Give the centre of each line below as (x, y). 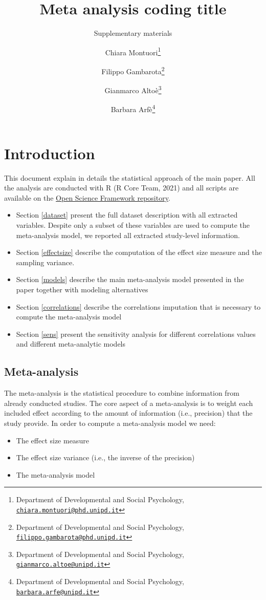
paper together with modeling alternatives (82, 289)
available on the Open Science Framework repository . (87, 197)
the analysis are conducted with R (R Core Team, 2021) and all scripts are (121, 188)
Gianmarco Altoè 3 (133, 89)
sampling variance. (45, 262)
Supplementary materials (133, 33)
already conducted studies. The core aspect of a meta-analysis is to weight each (129, 403)
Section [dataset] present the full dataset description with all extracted (127, 215)
